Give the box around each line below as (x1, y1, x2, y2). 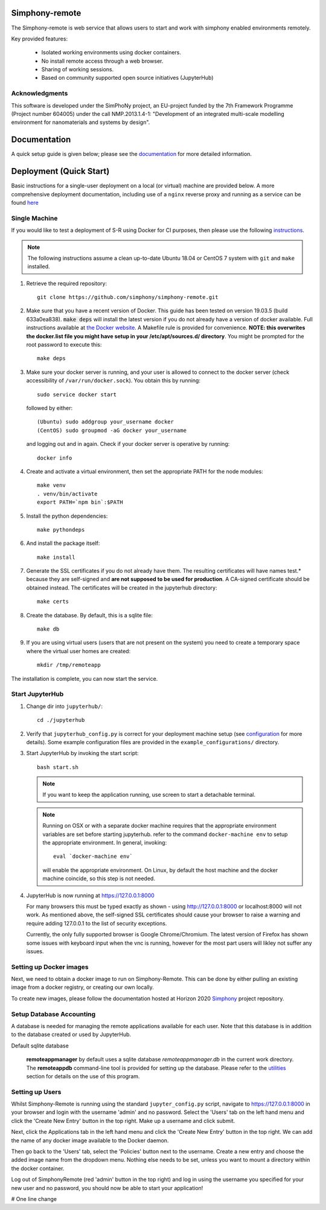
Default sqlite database (11, 1042, 69, 1049)
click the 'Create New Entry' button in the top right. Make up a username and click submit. (11, 1117, 235, 1124)
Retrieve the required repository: (26, 280, 107, 287)
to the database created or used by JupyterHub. (11, 1031, 132, 1038)
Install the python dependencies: (26, 512, 108, 520)
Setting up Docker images (11, 962, 89, 971)
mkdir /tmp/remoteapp (37, 661, 101, 669)
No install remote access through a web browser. (41, 57, 164, 65)
